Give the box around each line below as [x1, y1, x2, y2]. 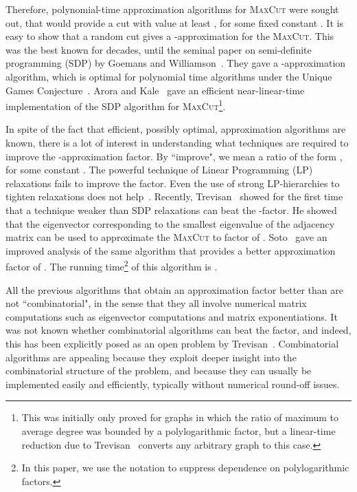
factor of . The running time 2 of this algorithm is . [5, 257, 218, 273]
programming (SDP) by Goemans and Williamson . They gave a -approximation [5, 56, 346, 70]
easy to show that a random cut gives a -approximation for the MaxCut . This [5, 29, 334, 43]
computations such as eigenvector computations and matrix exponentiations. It [5, 309, 338, 323]
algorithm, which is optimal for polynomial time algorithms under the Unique [5, 69, 332, 83]
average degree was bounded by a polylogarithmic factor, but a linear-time [21, 423, 336, 438]
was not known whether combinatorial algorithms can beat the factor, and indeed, [5, 323, 352, 337]
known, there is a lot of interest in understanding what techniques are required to [5, 136, 349, 149]
